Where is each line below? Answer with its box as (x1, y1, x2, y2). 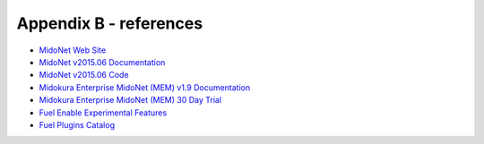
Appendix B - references (16, 13, 203, 33)
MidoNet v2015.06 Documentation (39, 56, 166, 67)
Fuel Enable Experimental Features (39, 107, 168, 118)
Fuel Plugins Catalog (39, 119, 116, 130)
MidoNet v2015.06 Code (39, 70, 129, 80)
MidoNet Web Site (39, 45, 107, 55)
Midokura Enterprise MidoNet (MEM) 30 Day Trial (39, 95, 222, 106)
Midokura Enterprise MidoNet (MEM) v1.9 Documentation (39, 81, 251, 93)
